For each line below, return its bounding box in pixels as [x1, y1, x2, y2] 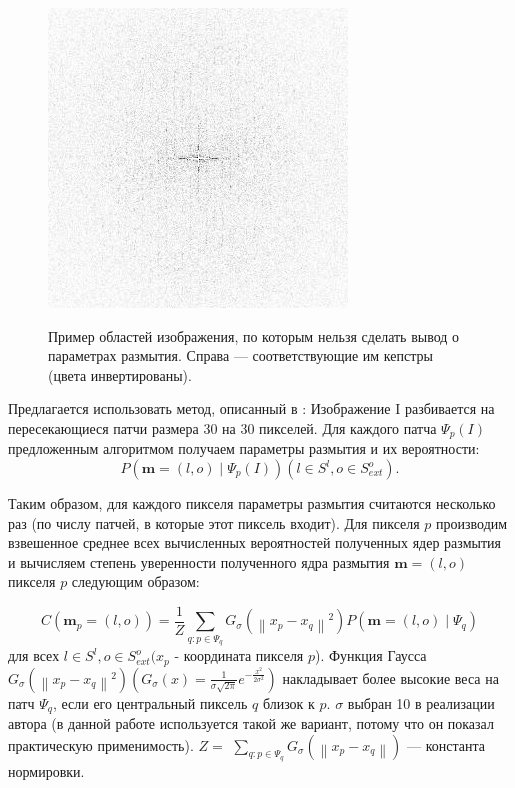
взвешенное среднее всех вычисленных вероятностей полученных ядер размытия [8, 532, 501, 553]
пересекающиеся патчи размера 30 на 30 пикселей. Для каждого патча [8, 417, 437, 438]
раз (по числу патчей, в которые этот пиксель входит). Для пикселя [8, 512, 420, 533]
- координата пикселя [174, 645, 304, 666]
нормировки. [8, 760, 85, 781]
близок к [262, 692, 315, 713]
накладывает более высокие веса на [282, 667, 499, 688]
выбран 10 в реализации [347, 692, 495, 713]
